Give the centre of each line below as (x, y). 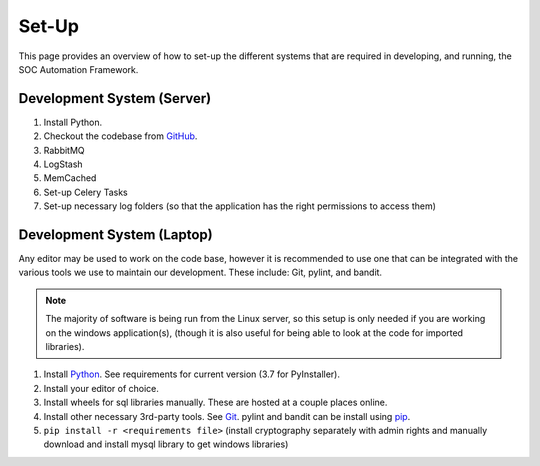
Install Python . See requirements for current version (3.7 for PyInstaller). (191, 374)
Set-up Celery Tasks (86, 192)
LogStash (63, 164)
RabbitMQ (64, 150)
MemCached (70, 178)
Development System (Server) (115, 98)
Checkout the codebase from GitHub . (120, 136)
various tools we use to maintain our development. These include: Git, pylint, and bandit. (200, 272)
